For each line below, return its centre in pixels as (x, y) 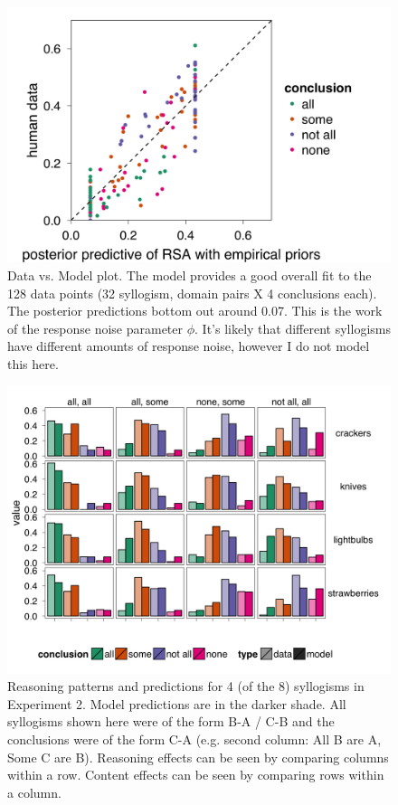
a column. (34, 792)
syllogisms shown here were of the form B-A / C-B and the (171, 721)
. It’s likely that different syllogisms (293, 328)
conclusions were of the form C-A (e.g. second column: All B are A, (194, 739)
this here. (33, 363)
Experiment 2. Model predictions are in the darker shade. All (177, 703)
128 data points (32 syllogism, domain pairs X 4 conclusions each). (192, 293)
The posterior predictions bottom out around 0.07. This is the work (195, 311)
